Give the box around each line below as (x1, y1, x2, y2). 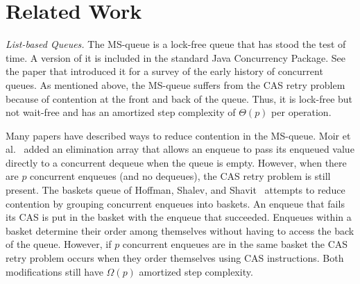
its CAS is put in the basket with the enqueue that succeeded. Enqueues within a (6, 210, 352, 224)
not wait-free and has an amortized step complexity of (6, 105, 236, 119)
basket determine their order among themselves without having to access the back (6, 223, 354, 237)
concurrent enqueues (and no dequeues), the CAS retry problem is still (30, 169, 331, 183)
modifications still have (6, 264, 103, 278)
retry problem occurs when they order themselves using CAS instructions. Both (6, 251, 344, 265)
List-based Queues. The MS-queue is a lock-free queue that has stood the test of (6, 37, 346, 51)
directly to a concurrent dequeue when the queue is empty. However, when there (6, 155, 347, 169)
